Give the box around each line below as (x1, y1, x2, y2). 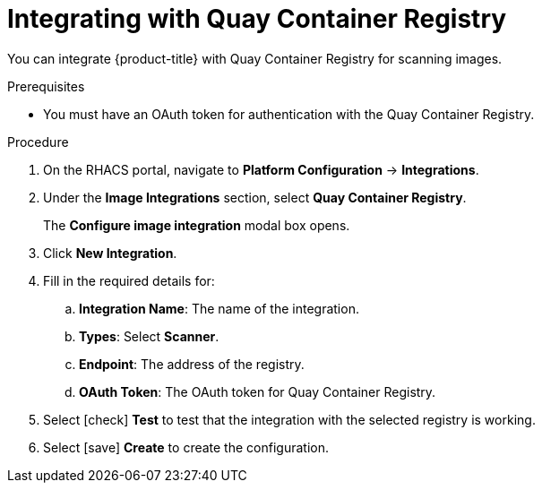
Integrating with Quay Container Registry (7, 4, 507, 34)
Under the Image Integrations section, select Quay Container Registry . (43, 189, 467, 205)
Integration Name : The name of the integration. (79, 300, 359, 316)
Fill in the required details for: (43, 272, 215, 288)
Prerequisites (7, 78, 85, 94)
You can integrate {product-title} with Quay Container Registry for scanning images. (7, 50, 503, 66)
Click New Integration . (43, 245, 177, 261)
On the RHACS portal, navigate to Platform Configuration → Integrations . (43, 161, 479, 177)
